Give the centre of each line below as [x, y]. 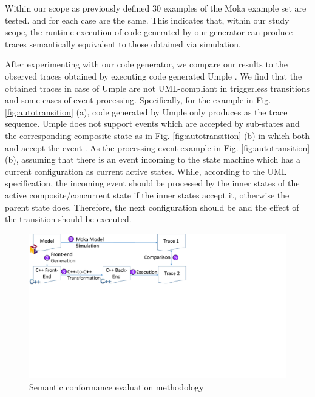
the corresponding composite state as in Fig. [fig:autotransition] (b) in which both [157, 135]
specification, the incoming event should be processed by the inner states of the [152, 183]
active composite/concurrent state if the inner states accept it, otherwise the [147, 195]
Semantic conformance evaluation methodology [117, 386]
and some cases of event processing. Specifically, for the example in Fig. [138, 100]
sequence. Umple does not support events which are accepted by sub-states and [152, 124]
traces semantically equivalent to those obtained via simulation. [123, 43]
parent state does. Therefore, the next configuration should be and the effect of [152, 207]
